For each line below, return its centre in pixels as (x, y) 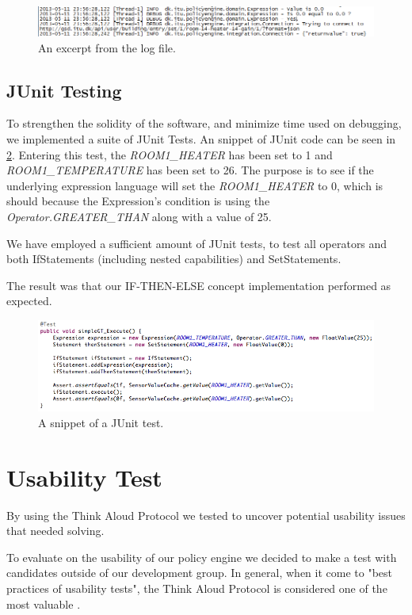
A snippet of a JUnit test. (101, 422)
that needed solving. (55, 531)
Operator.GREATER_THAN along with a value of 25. (139, 217)
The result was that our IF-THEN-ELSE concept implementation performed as (199, 285)
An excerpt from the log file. (107, 47)
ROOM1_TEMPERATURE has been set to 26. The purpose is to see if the (190, 170)
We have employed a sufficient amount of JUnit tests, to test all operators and (197, 243)
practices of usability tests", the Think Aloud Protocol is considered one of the (197, 588)
